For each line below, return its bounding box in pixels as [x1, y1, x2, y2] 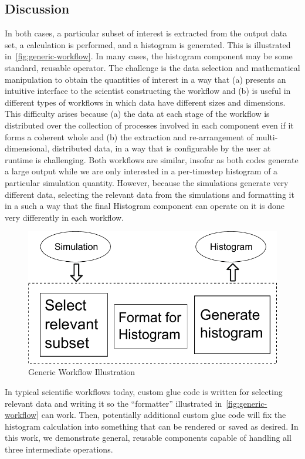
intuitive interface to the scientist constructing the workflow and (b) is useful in [5, 85, 291, 97]
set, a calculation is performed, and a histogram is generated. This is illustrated [5, 38, 291, 50]
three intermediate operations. [5, 443, 113, 455]
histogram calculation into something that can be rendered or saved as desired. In [5, 420, 299, 432]
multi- [256, 130, 278, 143]
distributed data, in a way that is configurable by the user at [52, 142, 271, 154]
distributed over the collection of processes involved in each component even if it [5, 119, 294, 131]
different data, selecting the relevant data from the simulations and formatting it [5, 188, 294, 200]
